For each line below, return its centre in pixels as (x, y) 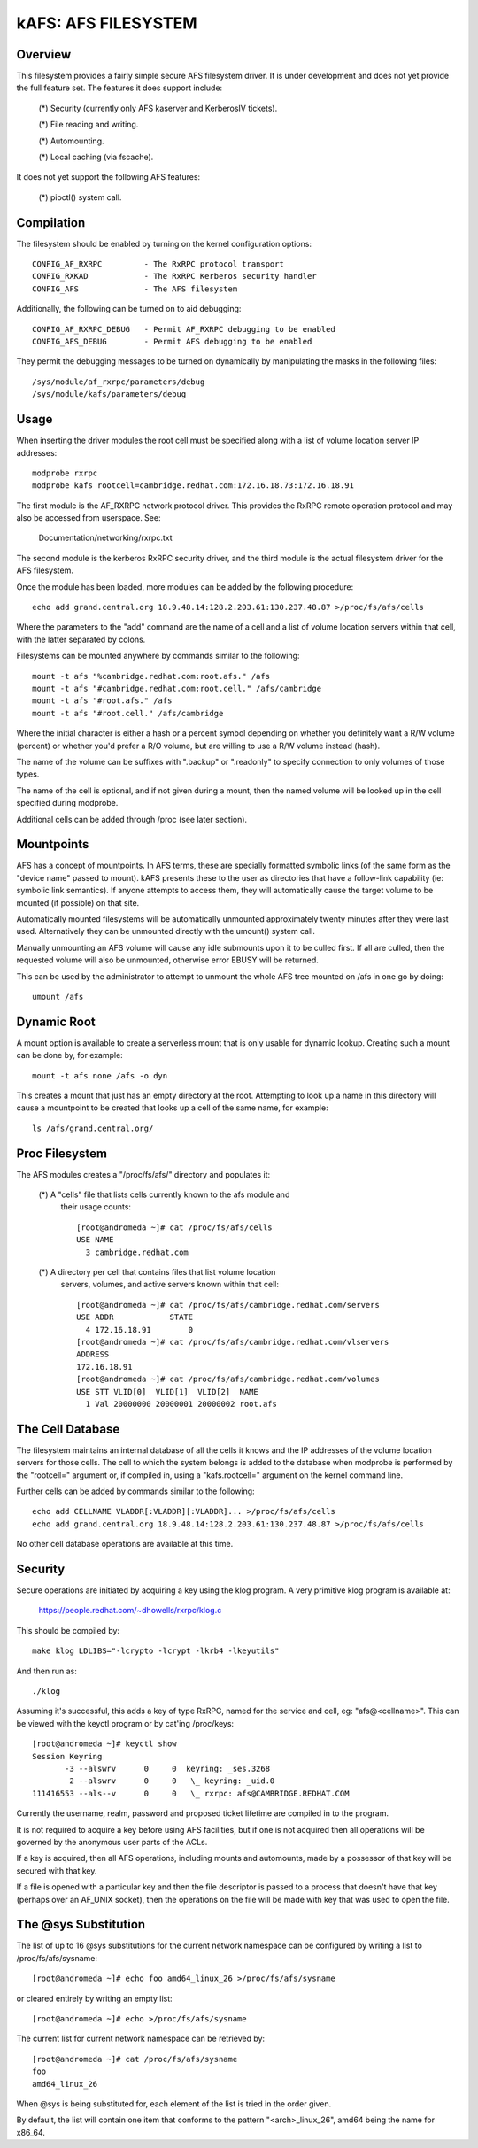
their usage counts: (96, 1207)
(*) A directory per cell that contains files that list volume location (157, 1272)
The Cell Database (68, 1429)
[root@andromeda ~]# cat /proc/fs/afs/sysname (135, 2059)
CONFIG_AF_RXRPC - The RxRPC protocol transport (158, 264)
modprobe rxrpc (65, 473)
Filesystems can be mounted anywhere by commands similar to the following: (158, 656)
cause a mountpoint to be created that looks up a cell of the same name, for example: (172, 1108)
